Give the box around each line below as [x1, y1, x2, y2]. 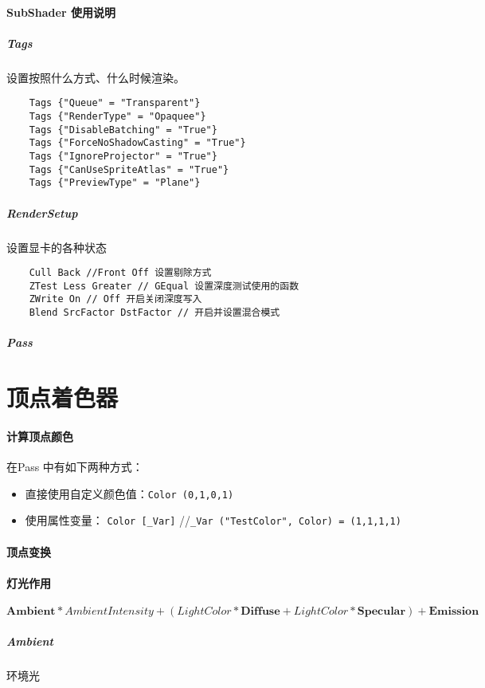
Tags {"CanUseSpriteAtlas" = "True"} [29, 163, 229, 175]
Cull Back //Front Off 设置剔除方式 [29, 267, 212, 279]
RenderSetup [6, 204, 78, 221]
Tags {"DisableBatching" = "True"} [29, 124, 217, 136]
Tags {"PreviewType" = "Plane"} [29, 177, 201, 189]
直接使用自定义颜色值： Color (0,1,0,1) [25, 485, 234, 501]
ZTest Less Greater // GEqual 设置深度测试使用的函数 [29, 280, 299, 292]
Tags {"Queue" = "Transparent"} [29, 97, 201, 109]
